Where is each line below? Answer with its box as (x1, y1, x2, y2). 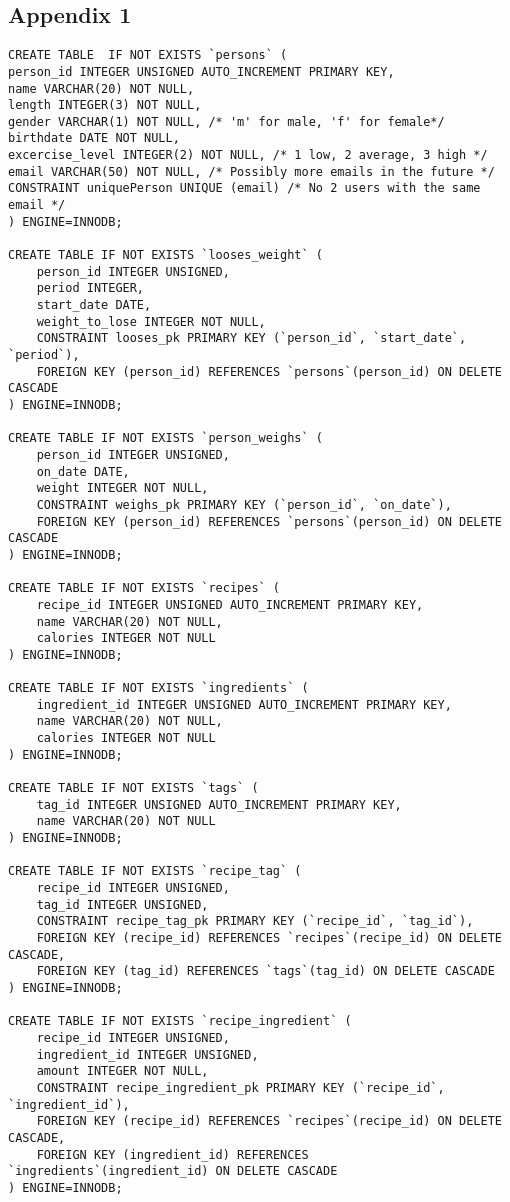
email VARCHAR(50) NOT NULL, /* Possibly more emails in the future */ (8, 164, 495, 179)
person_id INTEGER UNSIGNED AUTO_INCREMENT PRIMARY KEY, (8, 64, 395, 79)
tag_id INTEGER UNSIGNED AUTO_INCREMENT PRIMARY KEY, (36, 797, 402, 812)
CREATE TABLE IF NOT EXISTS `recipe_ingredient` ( (8, 1014, 352, 1029)
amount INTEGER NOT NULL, (36, 1064, 209, 1079)
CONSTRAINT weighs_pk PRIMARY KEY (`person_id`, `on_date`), (36, 497, 452, 512)
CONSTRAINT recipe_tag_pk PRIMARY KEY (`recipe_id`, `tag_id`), (36, 914, 474, 929)
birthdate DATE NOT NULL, (8, 131, 180, 146)
